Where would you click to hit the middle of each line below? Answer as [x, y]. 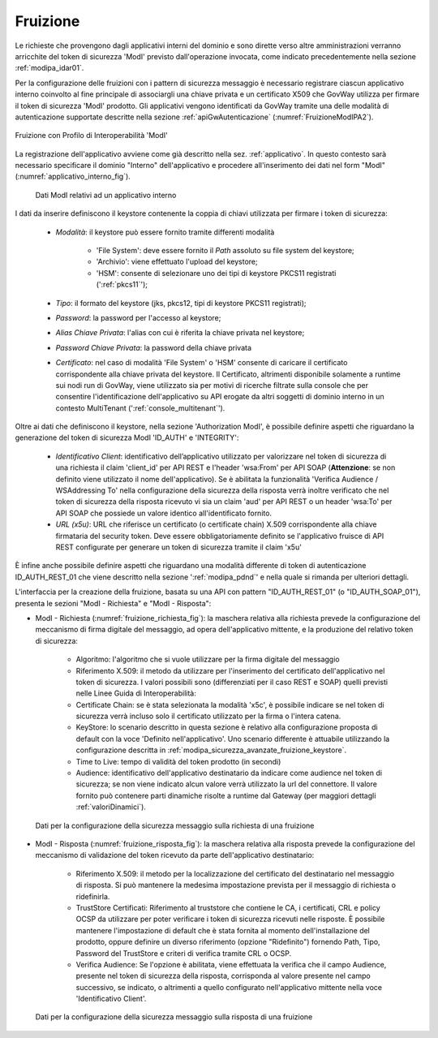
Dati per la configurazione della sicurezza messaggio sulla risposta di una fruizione [174, 1017]
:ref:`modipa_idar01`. [49, 68]
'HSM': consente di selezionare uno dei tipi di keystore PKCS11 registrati [216, 273]
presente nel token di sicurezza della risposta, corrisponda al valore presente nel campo [223, 976]
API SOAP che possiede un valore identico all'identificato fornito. [163, 513]
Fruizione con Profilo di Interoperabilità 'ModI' [91, 136]
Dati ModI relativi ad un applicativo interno [106, 195]
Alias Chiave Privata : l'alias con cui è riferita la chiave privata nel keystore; [180, 333]
